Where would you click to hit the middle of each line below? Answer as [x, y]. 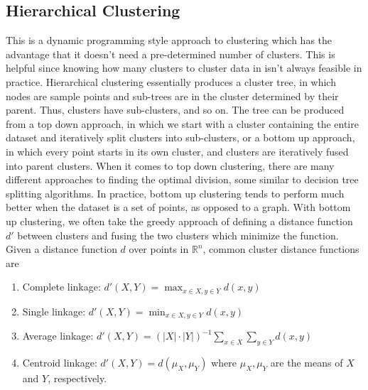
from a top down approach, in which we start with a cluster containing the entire [182, 123]
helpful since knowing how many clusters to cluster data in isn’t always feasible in [184, 68]
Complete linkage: [61, 287]
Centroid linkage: [60, 362]
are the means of [307, 362]
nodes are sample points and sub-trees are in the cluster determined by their [172, 96]
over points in [159, 249]
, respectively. [77, 378]
